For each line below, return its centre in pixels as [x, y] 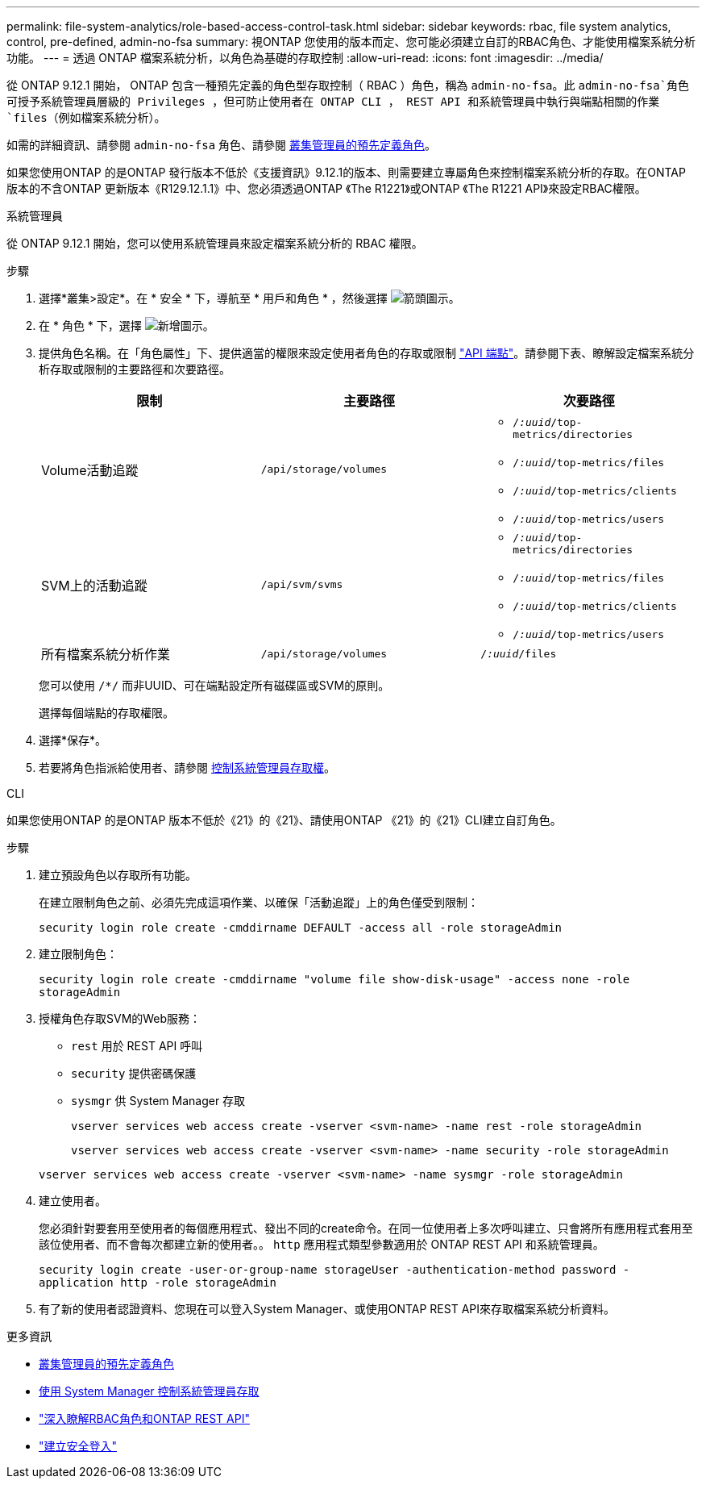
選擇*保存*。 [73, 740]
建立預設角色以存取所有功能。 [118, 875]
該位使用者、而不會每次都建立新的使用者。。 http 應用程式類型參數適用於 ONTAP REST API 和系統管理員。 [322, 1244]
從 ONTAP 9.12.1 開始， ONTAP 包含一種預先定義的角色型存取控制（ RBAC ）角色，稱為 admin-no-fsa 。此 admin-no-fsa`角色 [348, 85]
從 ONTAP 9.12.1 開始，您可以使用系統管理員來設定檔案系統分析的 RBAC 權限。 [215, 243]
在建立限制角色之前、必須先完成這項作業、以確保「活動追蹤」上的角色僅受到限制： [259, 902]
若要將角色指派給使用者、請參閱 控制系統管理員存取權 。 [187, 768]
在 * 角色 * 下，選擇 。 [127, 325]
